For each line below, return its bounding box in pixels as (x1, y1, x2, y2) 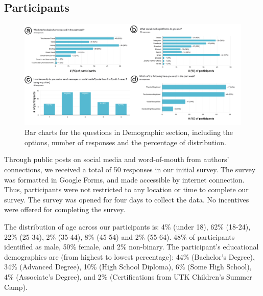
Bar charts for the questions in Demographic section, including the (25, 127, 233, 138)
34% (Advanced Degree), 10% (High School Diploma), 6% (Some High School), (4, 261, 252, 272)
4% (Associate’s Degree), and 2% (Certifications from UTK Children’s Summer (4, 271, 252, 282)
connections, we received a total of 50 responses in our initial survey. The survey (4, 164, 256, 175)
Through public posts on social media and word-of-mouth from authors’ (4, 154, 229, 165)
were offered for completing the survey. (4, 204, 126, 215)
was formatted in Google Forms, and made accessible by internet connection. (4, 174, 245, 185)
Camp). (4, 281, 28, 292)
